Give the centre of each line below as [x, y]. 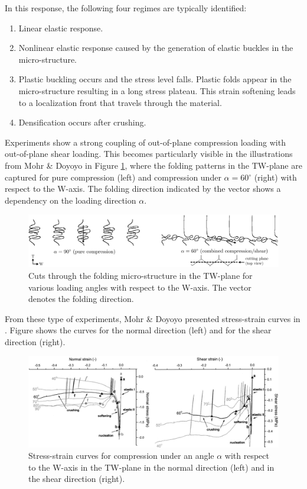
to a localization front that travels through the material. [120, 102]
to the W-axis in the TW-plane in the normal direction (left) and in [151, 467]
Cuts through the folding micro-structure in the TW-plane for [141, 275]
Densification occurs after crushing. [82, 122]
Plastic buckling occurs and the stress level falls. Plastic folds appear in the [155, 79]
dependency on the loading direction [71, 200]
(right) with [275, 177]
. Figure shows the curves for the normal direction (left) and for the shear [138, 330]
